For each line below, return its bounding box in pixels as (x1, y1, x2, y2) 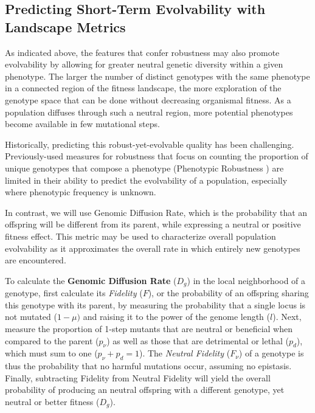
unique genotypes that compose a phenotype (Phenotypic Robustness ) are (5, 161, 284, 174)
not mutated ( (5, 310, 57, 323)
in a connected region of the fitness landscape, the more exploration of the (5, 82, 282, 94)
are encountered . (5, 254, 66, 266)
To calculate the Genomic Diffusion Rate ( (5, 274, 177, 286)
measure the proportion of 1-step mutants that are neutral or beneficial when (5, 322, 292, 335)
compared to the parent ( (5, 334, 99, 347)
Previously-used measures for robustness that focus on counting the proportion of (5, 150, 308, 162)
